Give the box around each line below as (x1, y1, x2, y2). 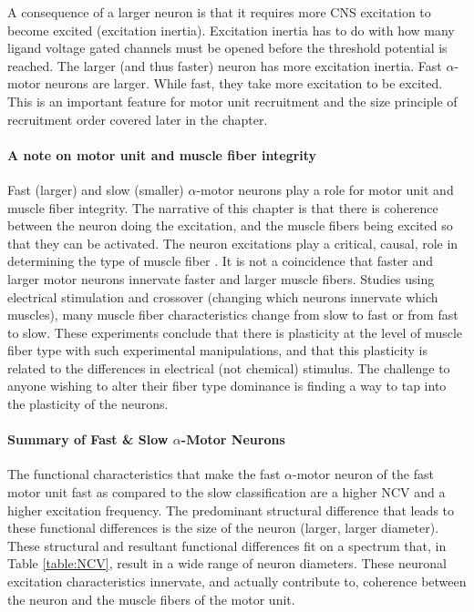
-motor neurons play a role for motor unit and (196, 179, 454, 199)
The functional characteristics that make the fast (7, 464, 281, 484)
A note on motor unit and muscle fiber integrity (7, 145, 317, 164)
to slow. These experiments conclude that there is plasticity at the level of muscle (7, 322, 463, 342)
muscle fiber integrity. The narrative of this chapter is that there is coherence (7, 198, 438, 217)
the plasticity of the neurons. (7, 394, 169, 413)
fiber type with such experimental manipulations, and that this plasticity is (7, 341, 428, 360)
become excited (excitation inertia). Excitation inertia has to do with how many (7, 20, 455, 39)
